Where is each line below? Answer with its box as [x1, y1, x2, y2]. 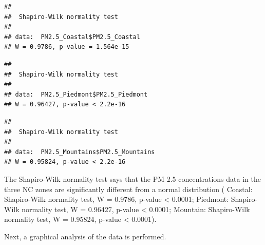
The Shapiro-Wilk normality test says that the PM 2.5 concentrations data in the [4, 173, 261, 184]
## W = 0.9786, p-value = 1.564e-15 [4, 43, 129, 51]
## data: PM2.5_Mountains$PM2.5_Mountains [4, 148, 155, 156]
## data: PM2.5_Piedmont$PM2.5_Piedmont [4, 90, 148, 98]
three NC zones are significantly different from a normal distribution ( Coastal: [4, 183, 253, 194]
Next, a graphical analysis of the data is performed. [4, 231, 166, 241]
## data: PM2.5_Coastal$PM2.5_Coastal [4, 33, 140, 41]
